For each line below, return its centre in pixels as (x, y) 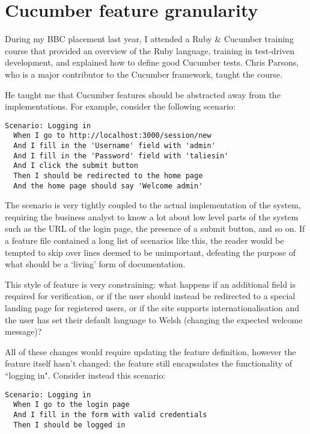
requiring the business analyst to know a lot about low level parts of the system (152, 216)
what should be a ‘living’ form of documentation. (95, 264)
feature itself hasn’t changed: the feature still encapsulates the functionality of (149, 363)
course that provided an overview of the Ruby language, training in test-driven (150, 50)
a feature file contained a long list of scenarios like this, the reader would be (144, 240)
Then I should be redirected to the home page (108, 175)
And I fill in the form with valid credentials (110, 414)
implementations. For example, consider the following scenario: (120, 106)
